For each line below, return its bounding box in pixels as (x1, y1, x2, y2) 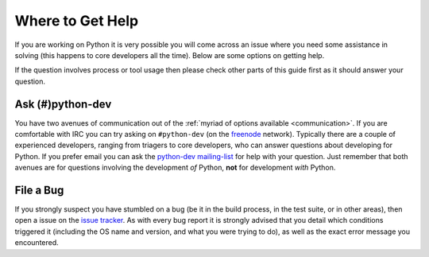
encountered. (14, 238, 59, 247)
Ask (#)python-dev (14, 97, 112, 111)
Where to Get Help (14, 12, 139, 29)
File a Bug (14, 184, 64, 197)
